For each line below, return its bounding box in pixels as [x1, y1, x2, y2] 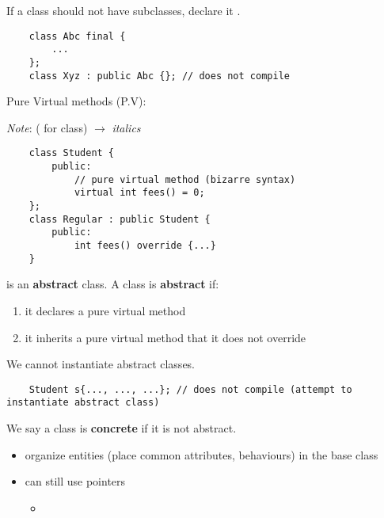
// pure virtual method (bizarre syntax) [74, 173, 296, 185]
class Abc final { [29, 30, 126, 42]
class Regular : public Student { [29, 213, 211, 225]
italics [112, 119, 141, 135]
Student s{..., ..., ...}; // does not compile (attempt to [29, 383, 352, 395]
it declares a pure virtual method [25, 302, 186, 318]
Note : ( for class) [6, 119, 88, 135]
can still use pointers [25, 473, 126, 489]
